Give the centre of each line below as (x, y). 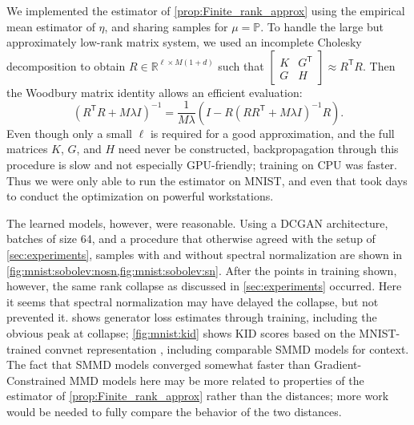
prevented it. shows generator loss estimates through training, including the (192, 317)
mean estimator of (51, 26)
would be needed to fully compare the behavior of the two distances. (174, 411)
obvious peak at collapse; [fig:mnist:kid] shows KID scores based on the (181, 332)
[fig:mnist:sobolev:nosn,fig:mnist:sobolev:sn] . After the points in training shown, (202, 270)
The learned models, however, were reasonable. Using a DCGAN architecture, (197, 223)
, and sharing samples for (166, 26)
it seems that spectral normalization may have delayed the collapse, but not (193, 301)
